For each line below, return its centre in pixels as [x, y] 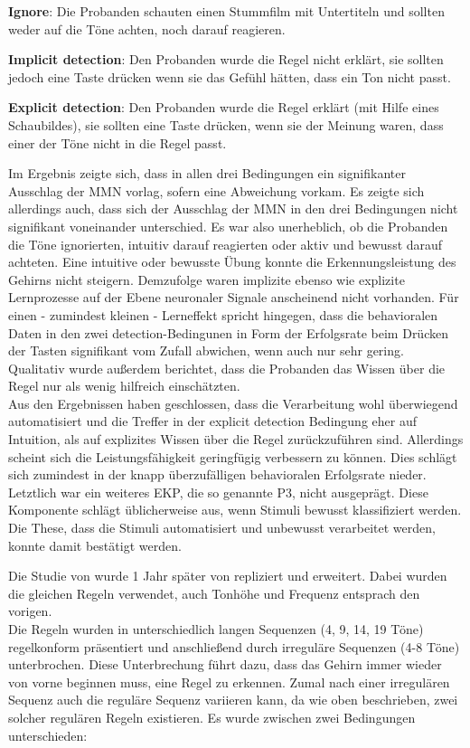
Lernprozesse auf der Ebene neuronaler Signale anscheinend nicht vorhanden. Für [234, 297]
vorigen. [30, 611]
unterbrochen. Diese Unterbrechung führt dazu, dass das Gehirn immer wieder [225, 664]
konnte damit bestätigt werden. [95, 545]
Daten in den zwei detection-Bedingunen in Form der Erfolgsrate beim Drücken [228, 332]
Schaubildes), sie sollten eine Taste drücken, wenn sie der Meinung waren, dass [226, 124]
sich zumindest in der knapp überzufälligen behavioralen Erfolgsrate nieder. [217, 474]
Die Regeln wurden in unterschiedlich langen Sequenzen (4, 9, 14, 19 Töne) [216, 629]
